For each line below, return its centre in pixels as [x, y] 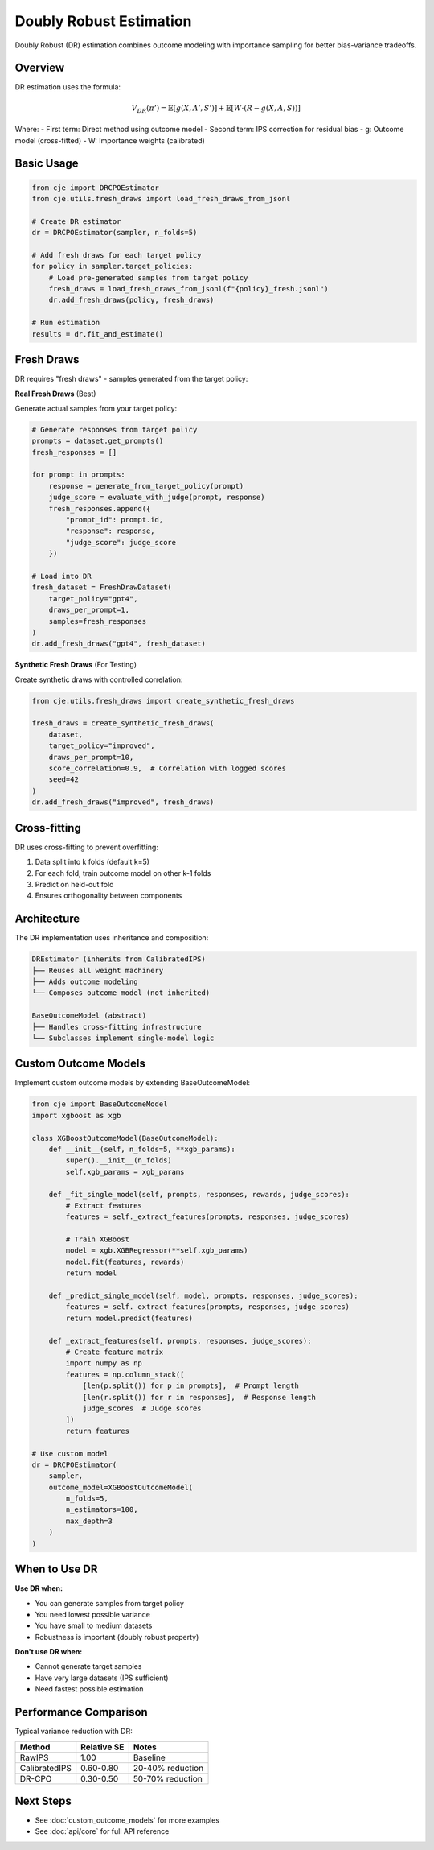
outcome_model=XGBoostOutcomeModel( [121, 1487]
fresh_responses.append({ [100, 508]
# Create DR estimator [76, 221]
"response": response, [111, 531]
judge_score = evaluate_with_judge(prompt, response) [157, 498]
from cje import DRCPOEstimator [96, 188]
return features [98, 1431]
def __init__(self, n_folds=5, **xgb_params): [142, 1149]
